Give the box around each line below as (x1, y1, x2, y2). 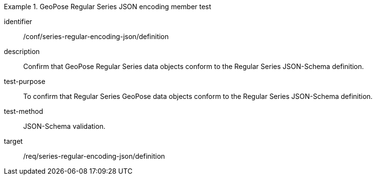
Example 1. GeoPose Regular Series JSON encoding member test (4, 2, 211, 11)
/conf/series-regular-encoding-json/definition (23, 32, 169, 41)
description (4, 47, 40, 55)
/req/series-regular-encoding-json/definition (23, 152, 165, 160)
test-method (4, 107, 43, 115)
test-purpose (4, 77, 45, 85)
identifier (4, 17, 32, 26)
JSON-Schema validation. (23, 122, 105, 130)
